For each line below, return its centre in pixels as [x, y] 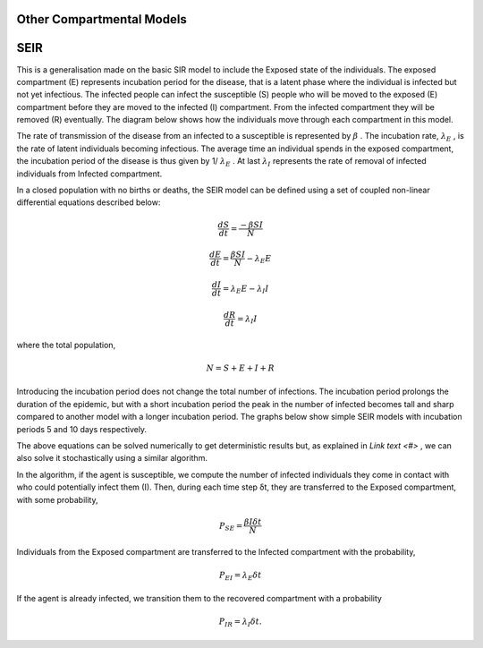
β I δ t [253, 522]
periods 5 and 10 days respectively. [82, 429]
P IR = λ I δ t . [241, 623]
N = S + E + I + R [240, 368]
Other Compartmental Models [102, 19]
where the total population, [66, 345]
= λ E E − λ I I [246, 289]
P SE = [231, 526]
